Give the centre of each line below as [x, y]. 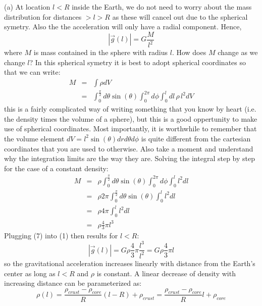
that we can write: [32, 72]
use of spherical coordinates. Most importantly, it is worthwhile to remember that [130, 129]
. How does [189, 52]
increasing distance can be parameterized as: [73, 283]
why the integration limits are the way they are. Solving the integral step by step [129, 158]
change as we [238, 52]
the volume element [34, 138]
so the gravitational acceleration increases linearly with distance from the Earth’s [130, 263]
